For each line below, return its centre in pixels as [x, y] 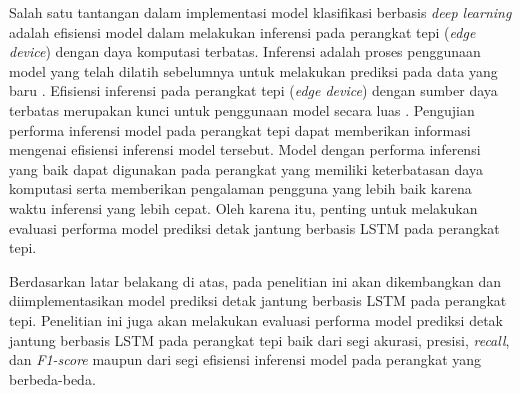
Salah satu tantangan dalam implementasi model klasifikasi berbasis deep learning [260, 12]
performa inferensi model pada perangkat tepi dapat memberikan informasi [240, 129]
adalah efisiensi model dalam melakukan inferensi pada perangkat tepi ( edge [242, 31]
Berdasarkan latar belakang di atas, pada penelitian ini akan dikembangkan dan [255, 280]
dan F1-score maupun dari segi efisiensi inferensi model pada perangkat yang [245, 359]
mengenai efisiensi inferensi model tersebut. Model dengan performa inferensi [245, 149]
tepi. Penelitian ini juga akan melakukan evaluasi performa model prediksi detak [256, 319]
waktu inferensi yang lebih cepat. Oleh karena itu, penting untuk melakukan [243, 207]
